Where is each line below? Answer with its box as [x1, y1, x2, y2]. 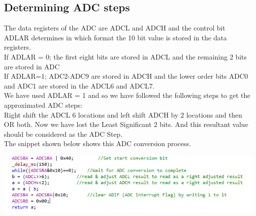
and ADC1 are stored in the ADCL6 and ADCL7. [4, 80, 155, 91]
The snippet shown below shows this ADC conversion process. [4, 138, 192, 149]
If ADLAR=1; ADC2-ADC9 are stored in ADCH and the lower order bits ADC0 [4, 71, 248, 81]
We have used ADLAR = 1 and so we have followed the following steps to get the [4, 90, 251, 100]
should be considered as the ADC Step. [4, 128, 123, 139]
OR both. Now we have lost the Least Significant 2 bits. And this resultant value [4, 119, 248, 129]
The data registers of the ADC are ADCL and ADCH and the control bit [4, 23, 225, 33]
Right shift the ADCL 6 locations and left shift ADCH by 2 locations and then [4, 109, 242, 120]
